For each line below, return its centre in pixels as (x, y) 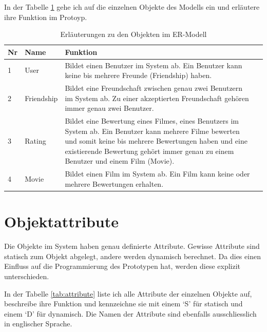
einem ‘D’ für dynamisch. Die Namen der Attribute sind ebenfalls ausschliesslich (130, 313)
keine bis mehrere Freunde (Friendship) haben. (138, 75)
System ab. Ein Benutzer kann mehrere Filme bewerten (152, 131)
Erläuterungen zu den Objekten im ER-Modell (133, 34)
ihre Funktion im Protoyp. (46, 17)
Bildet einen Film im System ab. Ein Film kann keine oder (157, 174)
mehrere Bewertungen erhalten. (114, 183)
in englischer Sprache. (38, 324)
